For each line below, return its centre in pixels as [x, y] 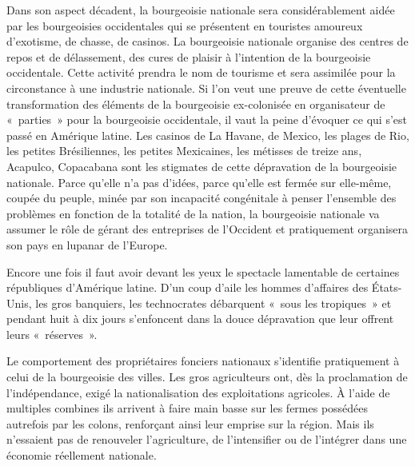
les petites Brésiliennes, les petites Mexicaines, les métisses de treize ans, [184, 151]
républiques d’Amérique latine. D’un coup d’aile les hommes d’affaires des [188, 287]
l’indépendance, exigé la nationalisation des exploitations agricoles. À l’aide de [198, 392]
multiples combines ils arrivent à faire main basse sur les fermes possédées [188, 408]
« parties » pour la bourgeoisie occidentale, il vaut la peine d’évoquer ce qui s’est [207, 119]
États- [387, 287]
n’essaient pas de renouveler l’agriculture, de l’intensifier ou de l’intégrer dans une [207, 439]
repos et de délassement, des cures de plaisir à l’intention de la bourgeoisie [189, 56]
